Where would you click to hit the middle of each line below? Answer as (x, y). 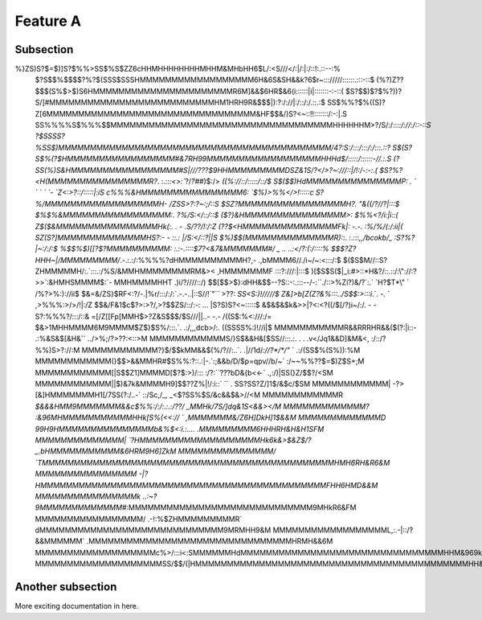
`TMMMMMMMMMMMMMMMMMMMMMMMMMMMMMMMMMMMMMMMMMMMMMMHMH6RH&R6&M (212, 462)
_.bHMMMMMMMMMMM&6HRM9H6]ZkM (106, 451)
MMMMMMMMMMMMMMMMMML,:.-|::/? (343, 530)
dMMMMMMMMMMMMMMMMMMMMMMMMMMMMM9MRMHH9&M (153, 530)
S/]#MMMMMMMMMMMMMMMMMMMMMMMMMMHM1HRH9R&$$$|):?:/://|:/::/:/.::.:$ (180, 103)
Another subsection (66, 587)
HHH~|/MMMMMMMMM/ (78, 260)
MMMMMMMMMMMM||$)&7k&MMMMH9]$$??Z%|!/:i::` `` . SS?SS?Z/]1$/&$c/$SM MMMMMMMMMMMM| (213, 384)
